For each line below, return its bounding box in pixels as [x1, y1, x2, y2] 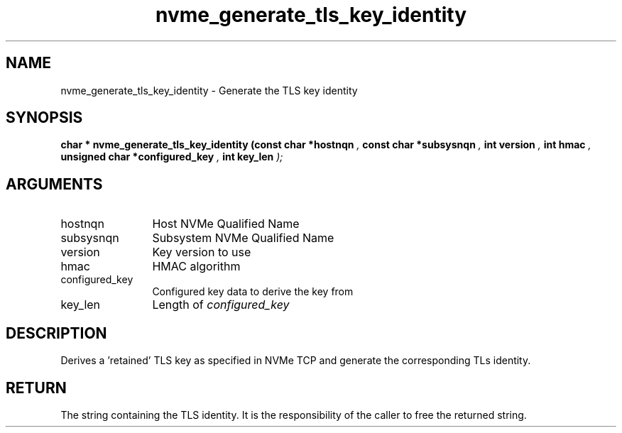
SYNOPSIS [6, 109, 83, 127]
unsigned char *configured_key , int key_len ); [60, 150, 283, 163]
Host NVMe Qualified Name [152, 217, 300, 231]
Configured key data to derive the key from [152, 285, 354, 298]
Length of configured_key [152, 297, 290, 312]
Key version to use [152, 245, 251, 260]
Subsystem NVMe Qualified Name [152, 231, 334, 246]
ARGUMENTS [6, 175, 103, 193]
